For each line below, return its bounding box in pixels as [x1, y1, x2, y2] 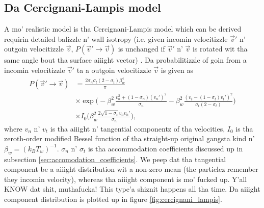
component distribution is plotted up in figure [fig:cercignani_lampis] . [4, 193, 222, 204]
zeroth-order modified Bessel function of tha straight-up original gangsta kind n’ [4, 133, 255, 144]
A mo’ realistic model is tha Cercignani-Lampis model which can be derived [4, 23, 242, 34]
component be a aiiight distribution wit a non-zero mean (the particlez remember [4, 164, 258, 174]
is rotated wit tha [192, 43, 248, 54]
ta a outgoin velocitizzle [76, 64, 151, 75]
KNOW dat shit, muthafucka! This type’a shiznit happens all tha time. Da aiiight [4, 184, 260, 194]
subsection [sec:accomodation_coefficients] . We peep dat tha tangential [4, 153, 226, 164]
